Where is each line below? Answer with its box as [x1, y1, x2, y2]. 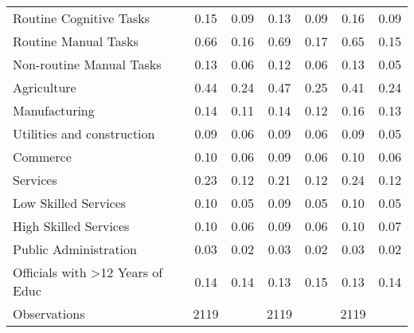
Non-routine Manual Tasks [13, 55, 162, 73]
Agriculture [13, 78, 76, 96]
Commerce [13, 147, 72, 166]
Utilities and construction [13, 124, 155, 143]
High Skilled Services [13, 217, 130, 235]
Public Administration [13, 240, 137, 258]
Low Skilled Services [13, 194, 127, 212]
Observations [13, 304, 85, 323]
